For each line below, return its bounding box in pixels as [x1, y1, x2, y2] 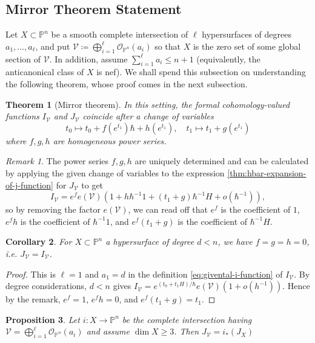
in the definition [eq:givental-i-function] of [128, 267, 283, 280]
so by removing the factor [5, 203, 101, 216]
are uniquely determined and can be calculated [134, 155, 309, 167]
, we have [217, 235, 253, 248]
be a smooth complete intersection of [51, 28, 188, 41]
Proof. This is [5, 267, 56, 280]
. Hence [282, 279, 310, 292]
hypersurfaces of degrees [202, 28, 291, 41]
